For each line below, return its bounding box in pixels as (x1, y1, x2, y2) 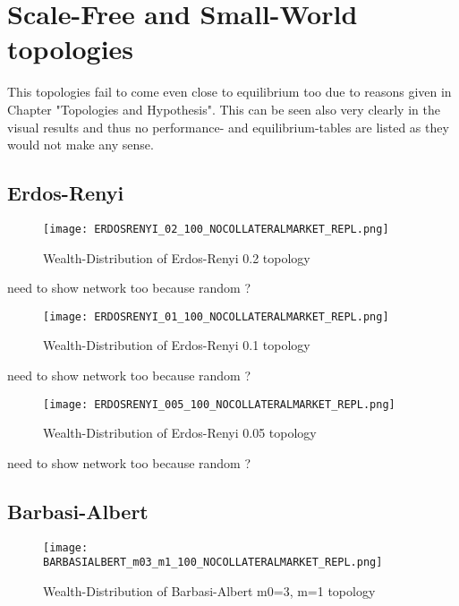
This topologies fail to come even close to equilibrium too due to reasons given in (7, 82, 452, 101)
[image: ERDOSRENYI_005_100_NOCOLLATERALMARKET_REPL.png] (43, 397, 395, 411)
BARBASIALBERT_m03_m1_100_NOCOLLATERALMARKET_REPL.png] (43, 556, 383, 569)
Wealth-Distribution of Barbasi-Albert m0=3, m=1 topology (43, 581, 376, 600)
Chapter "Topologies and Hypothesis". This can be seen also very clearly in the (7, 99, 440, 118)
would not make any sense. (7, 135, 154, 154)
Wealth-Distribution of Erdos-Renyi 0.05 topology (43, 423, 317, 442)
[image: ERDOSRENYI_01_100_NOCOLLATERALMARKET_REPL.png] (43, 310, 389, 323)
